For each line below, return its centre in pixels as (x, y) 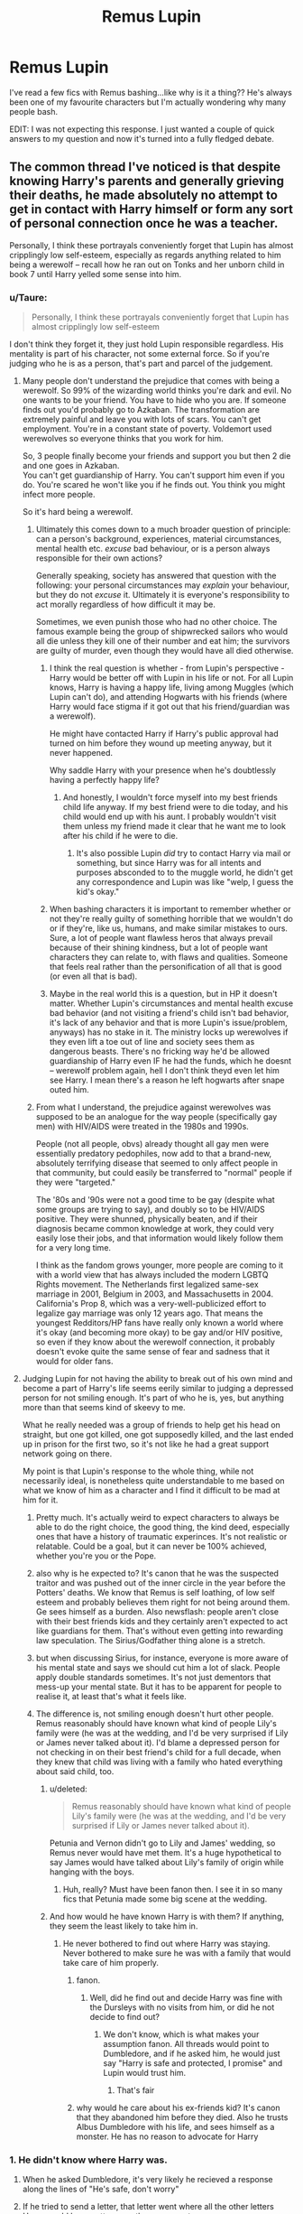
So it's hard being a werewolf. (78, 512)
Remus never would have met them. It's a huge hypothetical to (165, 1853)
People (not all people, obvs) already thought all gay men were (152, 1144)
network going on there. (67, 1454)
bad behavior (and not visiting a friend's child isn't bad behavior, (169, 1013)
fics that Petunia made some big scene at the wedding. (165, 1899)
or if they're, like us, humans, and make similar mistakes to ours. (169, 928)
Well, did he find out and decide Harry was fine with (186, 1998)
